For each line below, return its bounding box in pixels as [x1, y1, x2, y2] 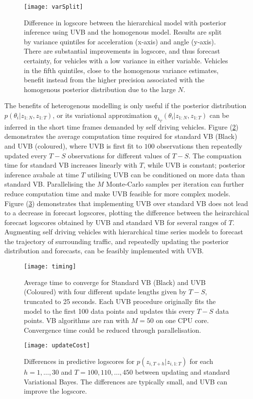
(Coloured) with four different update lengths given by [24, 286, 186, 297]
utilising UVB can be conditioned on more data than [87, 169, 245, 179]
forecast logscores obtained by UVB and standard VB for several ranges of [4, 217, 227, 227]
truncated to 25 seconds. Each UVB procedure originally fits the [24, 296, 216, 306]
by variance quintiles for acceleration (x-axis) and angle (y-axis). [24, 36, 216, 46]
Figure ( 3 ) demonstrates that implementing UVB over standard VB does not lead [4, 198, 248, 208]
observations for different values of [68, 150, 170, 160]
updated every [4, 150, 47, 160]
